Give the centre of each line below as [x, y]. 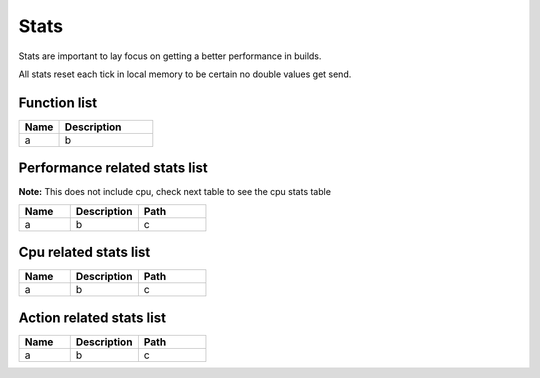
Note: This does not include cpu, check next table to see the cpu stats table [175, 192]
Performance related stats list [113, 168]
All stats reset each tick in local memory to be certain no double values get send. [185, 74]
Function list [58, 102]
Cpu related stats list [84, 252]
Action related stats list [92, 317]
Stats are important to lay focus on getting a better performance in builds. [170, 56]
